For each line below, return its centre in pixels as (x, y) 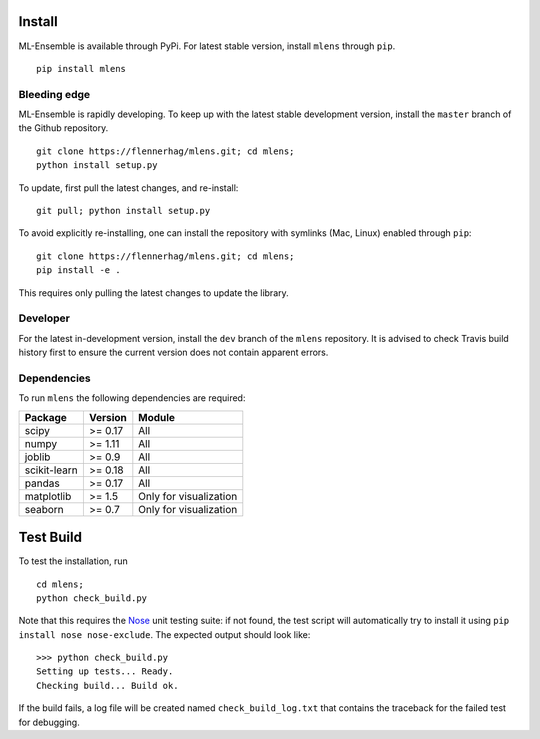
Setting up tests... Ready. (105, 671)
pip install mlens (81, 68)
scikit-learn (51, 470)
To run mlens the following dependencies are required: (132, 398)
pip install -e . (78, 270)
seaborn (44, 509)
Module (156, 417)
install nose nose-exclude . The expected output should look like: (164, 634)
